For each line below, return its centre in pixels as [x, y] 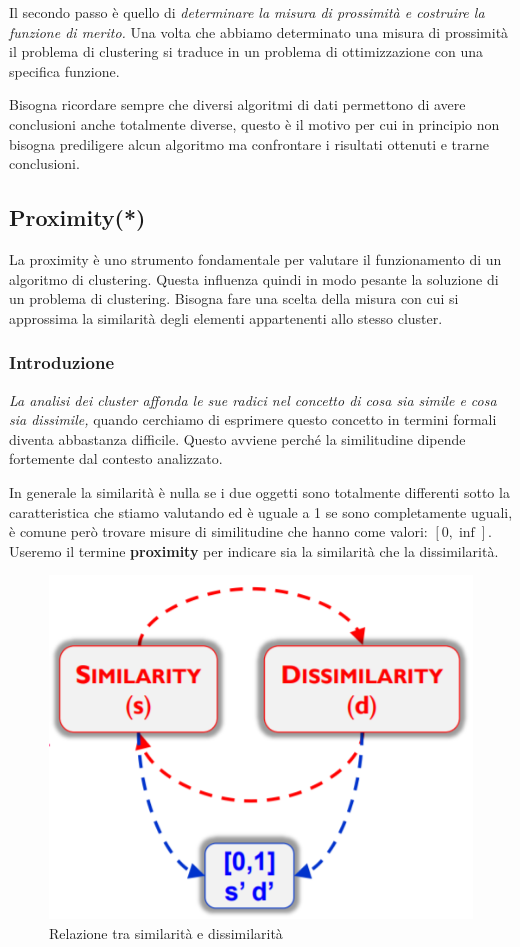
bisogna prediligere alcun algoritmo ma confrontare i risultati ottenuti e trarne [249, 143]
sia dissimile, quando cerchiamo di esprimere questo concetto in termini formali [253, 419]
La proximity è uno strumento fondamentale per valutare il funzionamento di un [255, 258]
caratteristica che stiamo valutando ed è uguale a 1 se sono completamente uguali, [261, 511]
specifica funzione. [64, 70]
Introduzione [62, 362]
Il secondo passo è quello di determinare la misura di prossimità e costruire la [247, 12]
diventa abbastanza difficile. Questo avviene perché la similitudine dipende [237, 438]
